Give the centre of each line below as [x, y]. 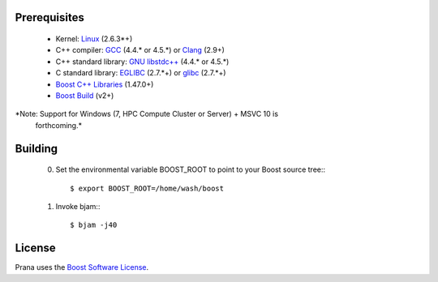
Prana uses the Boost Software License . [82, 267]
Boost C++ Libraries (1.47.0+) [105, 84]
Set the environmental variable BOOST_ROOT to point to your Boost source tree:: [191, 169]
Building [36, 149]
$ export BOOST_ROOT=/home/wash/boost [147, 188]
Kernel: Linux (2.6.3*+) [94, 39]
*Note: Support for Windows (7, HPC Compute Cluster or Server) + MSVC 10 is [147, 114]
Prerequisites [49, 17]
